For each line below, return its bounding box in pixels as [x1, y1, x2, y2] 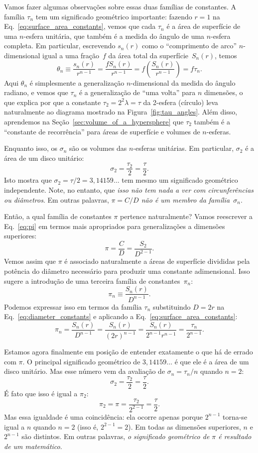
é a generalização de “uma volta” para [79, 87, 196, 98]
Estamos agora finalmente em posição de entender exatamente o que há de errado [4, 346, 253, 357]
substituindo [152, 301, 191, 312]
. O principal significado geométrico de [22, 356, 140, 366]
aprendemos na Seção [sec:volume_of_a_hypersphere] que [4, 116, 184, 126]
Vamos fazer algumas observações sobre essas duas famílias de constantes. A [4, 1, 237, 11]
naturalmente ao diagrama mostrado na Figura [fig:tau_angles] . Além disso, [4, 107, 238, 117]
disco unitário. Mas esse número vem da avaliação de [4, 366, 165, 376]
